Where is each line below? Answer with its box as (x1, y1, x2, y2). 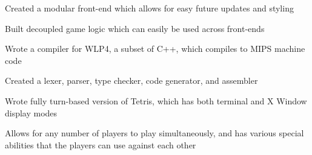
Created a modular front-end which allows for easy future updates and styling (5, 2, 294, 14)
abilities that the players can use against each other (5, 138, 196, 151)
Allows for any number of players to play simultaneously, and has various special (5, 127, 304, 139)
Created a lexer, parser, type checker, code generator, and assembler (5, 74, 258, 87)
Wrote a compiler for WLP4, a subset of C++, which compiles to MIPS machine (5, 42, 305, 55)
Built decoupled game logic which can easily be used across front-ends (5, 22, 265, 34)
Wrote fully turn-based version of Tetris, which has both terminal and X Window (5, 94, 307, 107)
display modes (5, 106, 58, 119)
